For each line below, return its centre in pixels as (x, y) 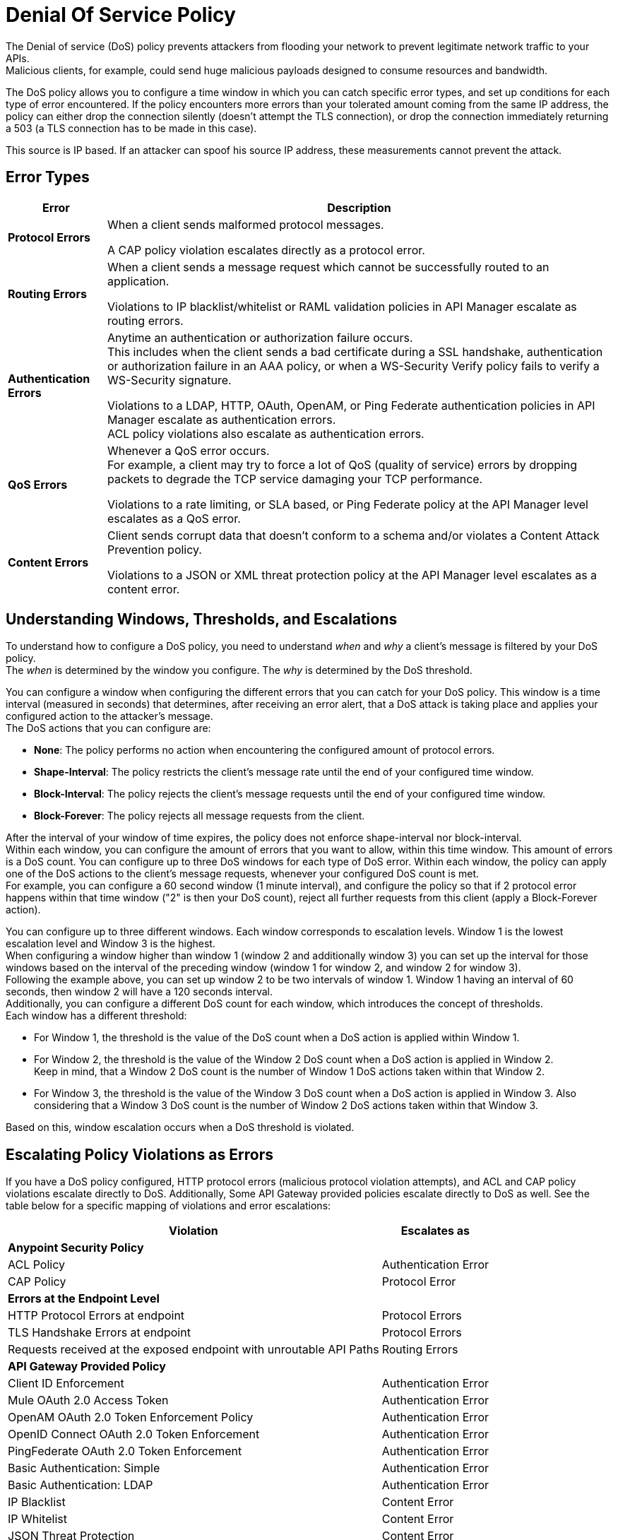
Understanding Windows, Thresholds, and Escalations (202, 620)
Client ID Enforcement (66, 1384)
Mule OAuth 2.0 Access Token (88, 1400)
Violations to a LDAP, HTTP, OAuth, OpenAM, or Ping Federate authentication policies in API (351, 405)
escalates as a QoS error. (174, 518)
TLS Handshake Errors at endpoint (99, 1333)
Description (359, 207)
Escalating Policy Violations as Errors (139, 1154)
